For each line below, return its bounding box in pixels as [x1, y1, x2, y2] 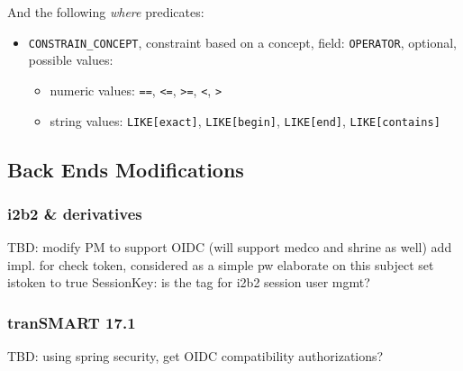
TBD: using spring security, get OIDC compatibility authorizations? [7, 347, 384, 366]
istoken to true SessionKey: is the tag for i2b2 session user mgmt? [7, 273, 370, 292]
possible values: [28, 50, 113, 69]
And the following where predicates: [7, 3, 204, 21]
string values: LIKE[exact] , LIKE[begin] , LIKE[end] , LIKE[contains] [50, 111, 440, 130]
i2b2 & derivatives [7, 202, 142, 224]
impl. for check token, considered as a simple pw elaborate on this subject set [7, 255, 434, 274]
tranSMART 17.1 [7, 311, 136, 333]
